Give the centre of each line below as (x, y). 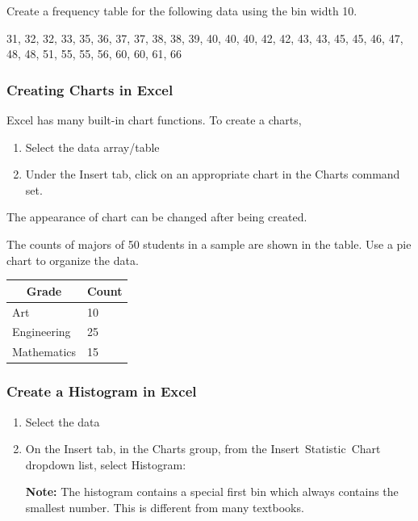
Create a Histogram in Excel (102, 391)
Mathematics (44, 352)
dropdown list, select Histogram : (106, 464)
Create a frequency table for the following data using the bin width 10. (182, 11)
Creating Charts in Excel (90, 89)
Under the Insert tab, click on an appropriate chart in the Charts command (213, 174)
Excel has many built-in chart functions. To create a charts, (154, 120)
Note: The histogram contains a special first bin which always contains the (212, 492)
